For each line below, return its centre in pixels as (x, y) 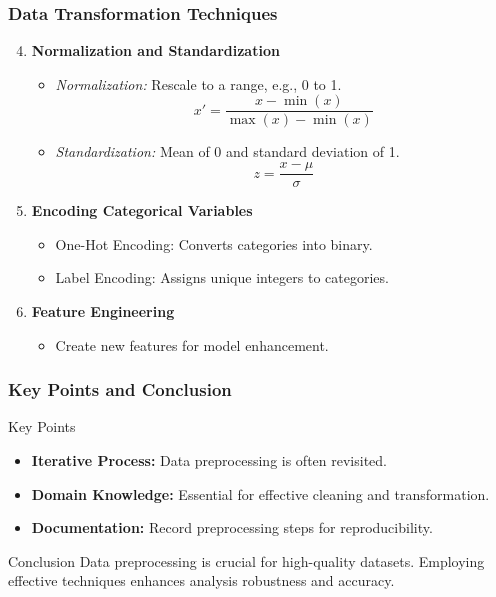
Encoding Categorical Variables (142, 210)
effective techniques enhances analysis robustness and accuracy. (201, 580)
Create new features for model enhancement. (192, 344)
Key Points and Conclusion (120, 389)
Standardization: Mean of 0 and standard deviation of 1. (227, 151)
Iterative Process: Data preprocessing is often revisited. (209, 459)
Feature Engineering (103, 310)
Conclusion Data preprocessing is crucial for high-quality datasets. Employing (246, 560)
